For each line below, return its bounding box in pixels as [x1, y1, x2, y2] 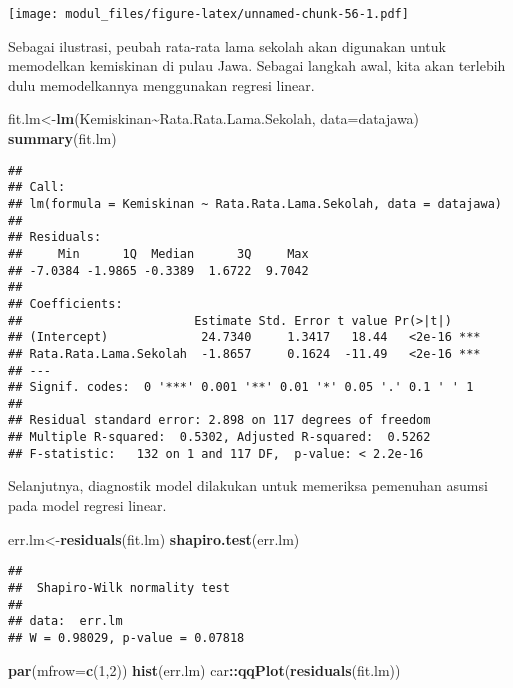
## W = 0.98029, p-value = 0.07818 [8, 630, 245, 645]
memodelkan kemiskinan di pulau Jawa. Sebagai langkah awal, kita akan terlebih [8, 55, 506, 76]
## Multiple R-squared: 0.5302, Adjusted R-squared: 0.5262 [8, 430, 431, 445]
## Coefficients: [8, 296, 123, 311]
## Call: [8, 180, 66, 195]
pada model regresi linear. [8, 495, 167, 516]
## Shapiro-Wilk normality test [8, 580, 230, 595]
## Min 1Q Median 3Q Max [8, 246, 309, 261]
